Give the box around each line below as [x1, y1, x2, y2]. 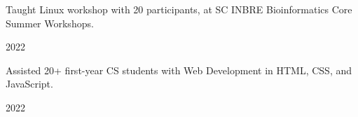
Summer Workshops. [6, 15, 94, 30]
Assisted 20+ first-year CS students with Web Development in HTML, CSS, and [6, 62, 352, 77]
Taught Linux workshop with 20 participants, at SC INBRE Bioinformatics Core [6, 2, 352, 16]
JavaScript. [6, 76, 53, 91]
